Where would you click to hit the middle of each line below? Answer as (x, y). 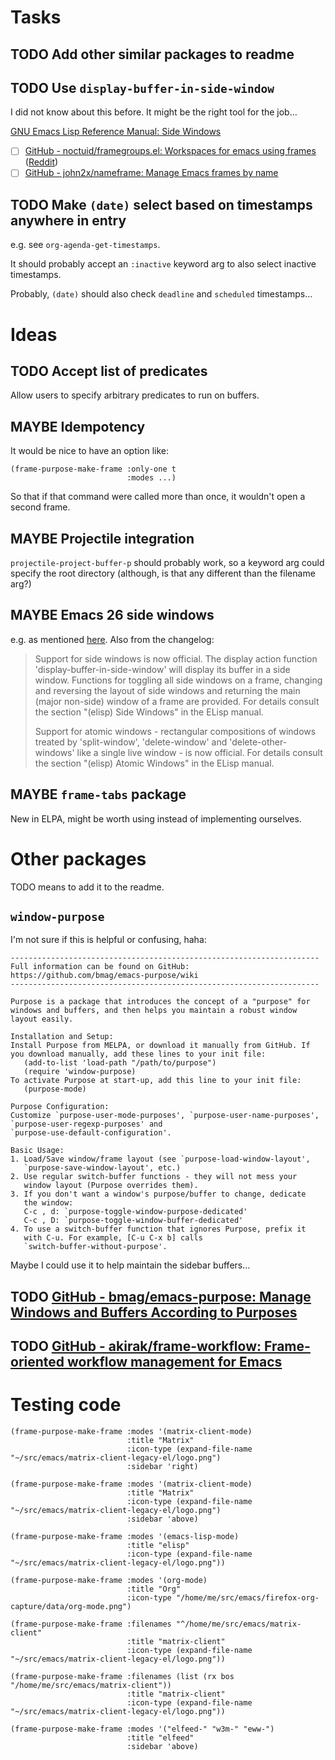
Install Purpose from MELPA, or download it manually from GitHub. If (160, 1046)
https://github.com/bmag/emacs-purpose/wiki (104, 976)
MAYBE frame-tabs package (98, 794)
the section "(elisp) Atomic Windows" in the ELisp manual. (154, 763)
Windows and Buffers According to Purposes (154, 1312)
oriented (37, 1362)
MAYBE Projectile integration (102, 538)
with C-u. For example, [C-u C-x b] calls (113, 1238)
